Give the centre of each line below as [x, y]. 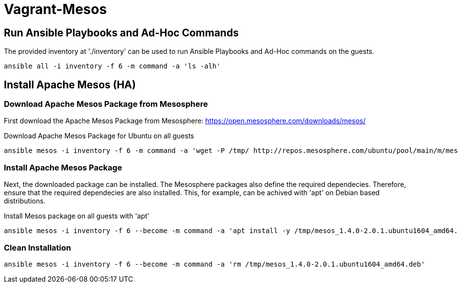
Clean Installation [38, 247]
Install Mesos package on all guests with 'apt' [77, 216]
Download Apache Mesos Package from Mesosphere [106, 104]
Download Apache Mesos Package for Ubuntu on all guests [99, 136]
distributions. [25, 201]
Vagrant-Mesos [56, 9]
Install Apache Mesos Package [63, 167]
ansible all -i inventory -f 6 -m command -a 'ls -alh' [112, 66]
